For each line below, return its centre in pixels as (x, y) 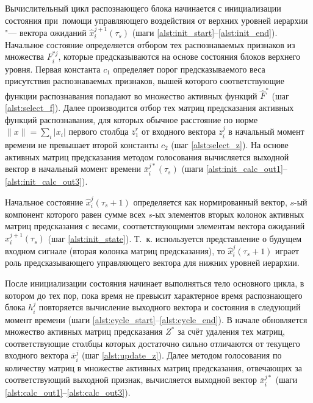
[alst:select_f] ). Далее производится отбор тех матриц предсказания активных (149, 108)
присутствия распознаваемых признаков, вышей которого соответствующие (145, 81)
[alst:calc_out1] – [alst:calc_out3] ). (68, 392)
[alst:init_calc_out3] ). (46, 181)
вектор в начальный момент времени (73, 169)
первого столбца (99, 131)
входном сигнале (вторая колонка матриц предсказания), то (115, 250)
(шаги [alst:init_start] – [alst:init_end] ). (205, 32)
